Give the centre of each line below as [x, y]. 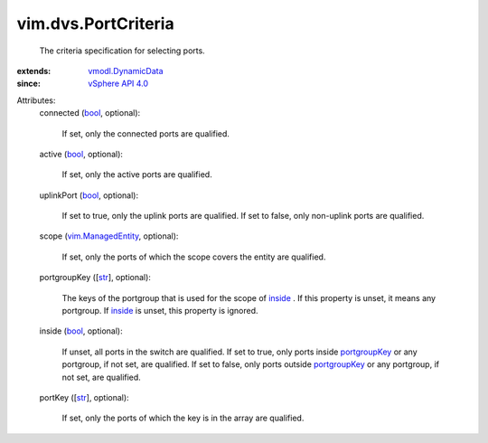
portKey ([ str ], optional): [84, 397]
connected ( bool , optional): [90, 113]
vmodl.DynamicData [126, 71]
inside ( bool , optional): [81, 331]
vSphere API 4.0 [118, 84]
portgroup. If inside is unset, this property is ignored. [160, 311]
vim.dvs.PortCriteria [96, 24]
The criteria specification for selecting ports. [122, 51]
